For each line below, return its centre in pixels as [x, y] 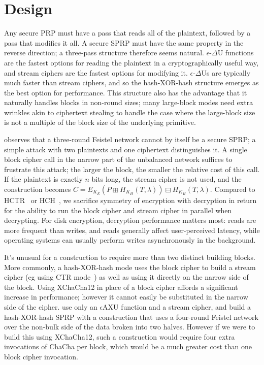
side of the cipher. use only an [51, 306]
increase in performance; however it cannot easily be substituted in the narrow [126, 297]
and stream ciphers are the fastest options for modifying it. [96, 72]
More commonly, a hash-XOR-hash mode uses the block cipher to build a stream [130, 267]
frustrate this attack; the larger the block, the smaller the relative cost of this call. [132, 169]
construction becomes [38, 189]
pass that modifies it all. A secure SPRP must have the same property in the [124, 42]
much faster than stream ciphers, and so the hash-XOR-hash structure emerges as [131, 82]
